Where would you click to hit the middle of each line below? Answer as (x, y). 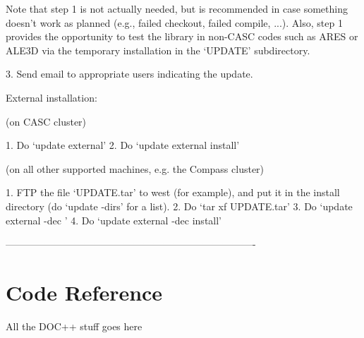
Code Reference (84, 292)
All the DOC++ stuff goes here (74, 326)
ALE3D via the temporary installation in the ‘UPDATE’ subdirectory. (158, 50)
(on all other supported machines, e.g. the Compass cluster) (135, 168)
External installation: (51, 97)
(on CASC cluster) (46, 121)
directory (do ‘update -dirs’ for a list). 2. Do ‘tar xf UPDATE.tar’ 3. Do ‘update (179, 206)
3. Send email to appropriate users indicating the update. (129, 74)
